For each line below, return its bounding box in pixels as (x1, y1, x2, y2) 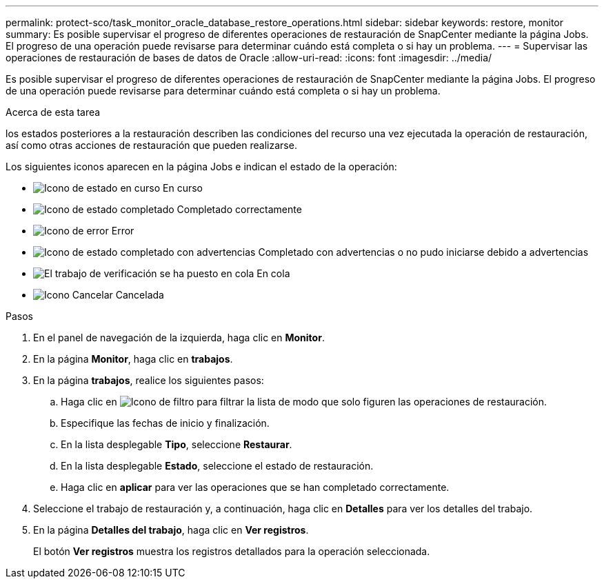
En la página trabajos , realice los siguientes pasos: (33, 374, 264, 386)
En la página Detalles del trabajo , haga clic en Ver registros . (33, 524, 309, 536)
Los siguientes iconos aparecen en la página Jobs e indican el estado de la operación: (6, 161, 397, 172)
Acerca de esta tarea (6, 106, 101, 118)
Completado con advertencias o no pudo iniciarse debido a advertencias (258, 246, 589, 258)
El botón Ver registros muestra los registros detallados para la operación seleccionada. (33, 545, 430, 557)
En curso (163, 182, 203, 194)
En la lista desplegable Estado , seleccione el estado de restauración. (61, 460, 374, 472)
